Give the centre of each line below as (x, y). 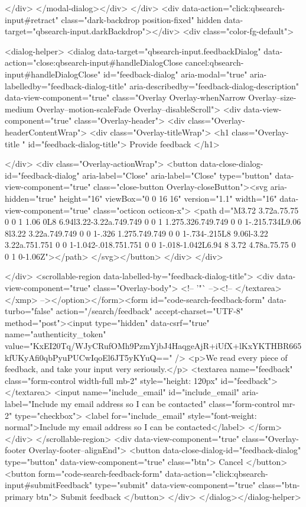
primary (19, 496)
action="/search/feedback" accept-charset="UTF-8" (150, 311)
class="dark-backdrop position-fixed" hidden (141, 19)
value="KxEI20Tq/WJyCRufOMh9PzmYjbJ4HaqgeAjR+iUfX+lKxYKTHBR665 (153, 346)
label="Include (32, 403)
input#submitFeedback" (48, 485)
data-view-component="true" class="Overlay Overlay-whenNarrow (125, 97)
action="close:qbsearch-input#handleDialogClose (94, 62)
